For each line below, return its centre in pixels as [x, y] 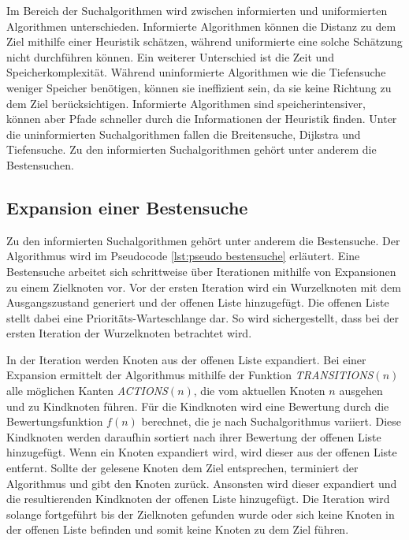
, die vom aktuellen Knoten [259, 391]
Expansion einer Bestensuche [127, 207]
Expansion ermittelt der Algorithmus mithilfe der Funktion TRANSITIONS [190, 375]
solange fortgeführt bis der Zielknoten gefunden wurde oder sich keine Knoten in [201, 514]
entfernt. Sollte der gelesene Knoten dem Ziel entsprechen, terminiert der [182, 468]
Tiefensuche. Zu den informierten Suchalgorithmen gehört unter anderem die [191, 149]
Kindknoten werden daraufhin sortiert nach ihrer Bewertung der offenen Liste [194, 436]
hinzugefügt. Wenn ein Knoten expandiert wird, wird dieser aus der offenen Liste [202, 452]
